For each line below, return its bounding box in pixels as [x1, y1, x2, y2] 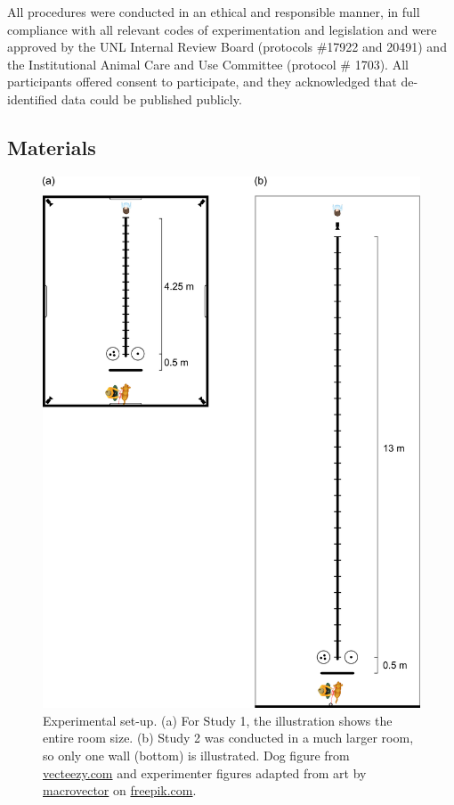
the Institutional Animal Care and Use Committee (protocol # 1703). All [7, 54, 409, 73]
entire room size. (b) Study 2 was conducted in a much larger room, [43, 728, 414, 747]
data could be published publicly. [61, 89, 242, 108]
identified [7, 89, 58, 108]
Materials [7, 133, 96, 160]
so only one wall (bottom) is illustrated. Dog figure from [43, 745, 350, 764]
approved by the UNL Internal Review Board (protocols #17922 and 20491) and [7, 37, 447, 56]
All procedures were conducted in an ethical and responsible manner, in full [7, 3, 420, 21]
